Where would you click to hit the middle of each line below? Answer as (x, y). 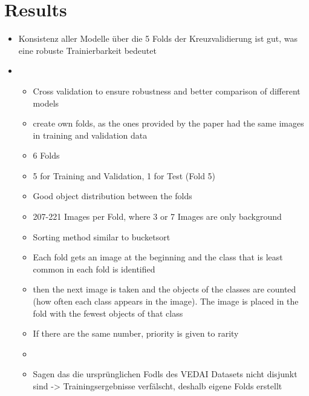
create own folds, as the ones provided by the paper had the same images (168, 123)
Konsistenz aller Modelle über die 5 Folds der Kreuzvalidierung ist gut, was (158, 38)
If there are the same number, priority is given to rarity (136, 333)
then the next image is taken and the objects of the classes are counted (164, 289)
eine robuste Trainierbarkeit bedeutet (87, 50)
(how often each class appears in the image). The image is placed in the (166, 301)
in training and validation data (90, 135)
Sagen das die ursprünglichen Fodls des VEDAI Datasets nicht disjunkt (165, 374)
